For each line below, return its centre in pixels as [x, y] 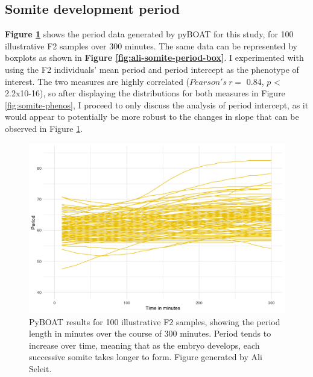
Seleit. [40, 368]
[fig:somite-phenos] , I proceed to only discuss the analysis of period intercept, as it [157, 104]
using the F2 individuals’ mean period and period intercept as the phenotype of [152, 69]
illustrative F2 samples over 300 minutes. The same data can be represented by [151, 45]
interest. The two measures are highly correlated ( [97, 81]
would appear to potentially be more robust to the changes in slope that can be [152, 117]
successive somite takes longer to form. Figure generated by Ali [146, 357]
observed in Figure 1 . [44, 128]
